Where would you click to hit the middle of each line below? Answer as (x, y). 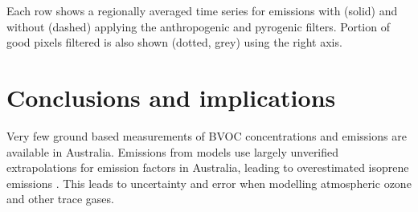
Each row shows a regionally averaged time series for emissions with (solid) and (202, 10)
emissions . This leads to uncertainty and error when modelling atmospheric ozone (209, 183)
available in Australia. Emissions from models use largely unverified (173, 151)
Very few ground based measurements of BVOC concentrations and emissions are (207, 135)
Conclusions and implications (171, 97)
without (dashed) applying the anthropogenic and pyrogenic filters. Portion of (198, 26)
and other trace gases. (60, 199)
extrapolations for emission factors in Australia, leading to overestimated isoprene (208, 167)
